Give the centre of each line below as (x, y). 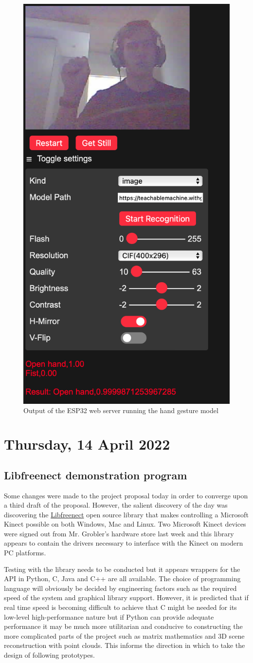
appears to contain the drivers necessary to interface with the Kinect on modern (124, 543)
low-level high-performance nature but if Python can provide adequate (109, 616)
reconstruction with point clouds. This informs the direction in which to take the (125, 645)
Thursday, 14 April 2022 (87, 444)
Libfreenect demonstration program (96, 475)
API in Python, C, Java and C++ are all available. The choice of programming (122, 578)
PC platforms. (25, 553)
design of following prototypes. (49, 655)
